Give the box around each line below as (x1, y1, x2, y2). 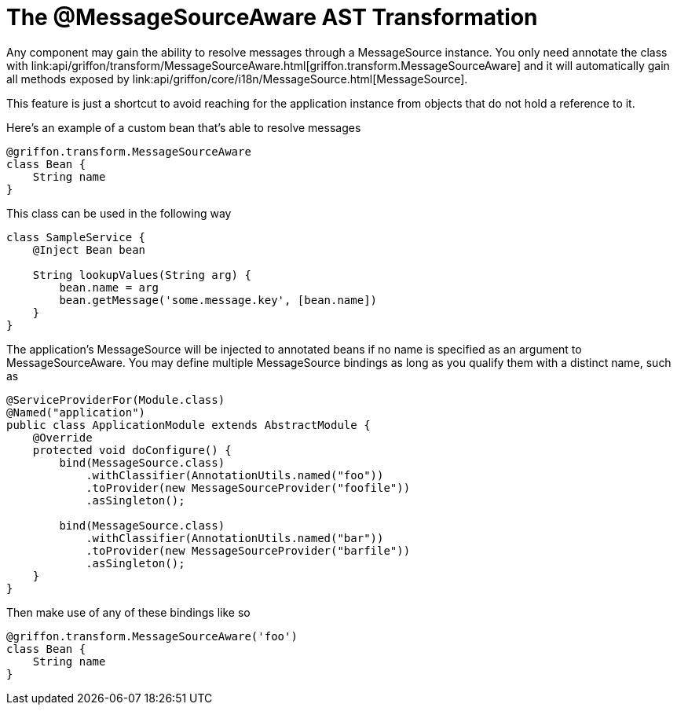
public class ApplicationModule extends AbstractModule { (6, 418, 371, 431)
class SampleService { (6, 230, 146, 244)
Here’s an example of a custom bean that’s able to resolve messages (6, 120, 361, 134)
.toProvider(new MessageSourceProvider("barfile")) (86, 544, 411, 557)
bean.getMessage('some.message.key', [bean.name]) (59, 293, 378, 306)
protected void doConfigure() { (32, 443, 232, 456)
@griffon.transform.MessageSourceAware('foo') (6, 629, 298, 643)
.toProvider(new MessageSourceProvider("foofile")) (86, 481, 411, 494)
